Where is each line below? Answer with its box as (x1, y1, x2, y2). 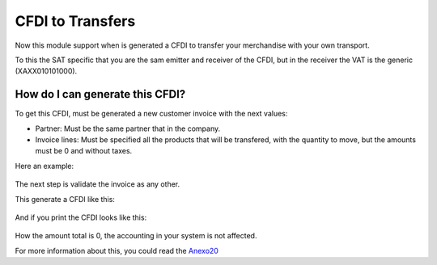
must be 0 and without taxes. (35, 146, 133, 156)
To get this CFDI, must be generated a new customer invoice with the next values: (15, 109, 288, 119)
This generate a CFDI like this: (15, 194, 115, 204)
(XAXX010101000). (15, 66, 78, 76)
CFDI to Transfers (15, 12, 136, 30)
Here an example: (15, 161, 74, 170)
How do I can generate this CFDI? (15, 87, 186, 101)
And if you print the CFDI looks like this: (15, 212, 147, 222)
